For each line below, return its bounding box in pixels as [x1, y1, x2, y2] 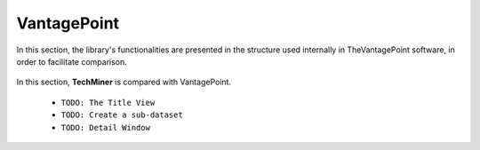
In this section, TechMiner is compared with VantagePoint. [16, 76, 231, 88]
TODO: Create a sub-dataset [60, 110, 184, 120]
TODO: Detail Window [60, 122, 151, 132]
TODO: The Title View [60, 98, 156, 107]
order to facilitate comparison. [16, 56, 128, 67]
